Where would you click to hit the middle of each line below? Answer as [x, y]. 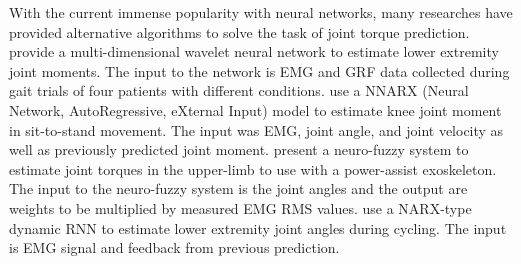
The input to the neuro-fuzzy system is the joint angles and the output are [238, 188]
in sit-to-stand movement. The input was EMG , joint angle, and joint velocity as [256, 129]
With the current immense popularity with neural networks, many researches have [261, 12]
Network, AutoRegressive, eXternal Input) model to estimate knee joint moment [255, 109]
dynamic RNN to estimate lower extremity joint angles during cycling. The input [258, 227]
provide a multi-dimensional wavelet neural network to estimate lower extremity [254, 51]
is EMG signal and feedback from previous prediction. [174, 247]
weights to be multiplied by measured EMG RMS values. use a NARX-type [240, 207]
